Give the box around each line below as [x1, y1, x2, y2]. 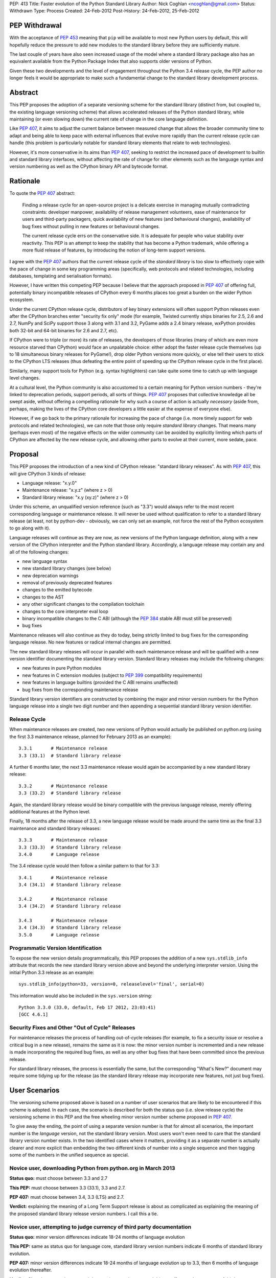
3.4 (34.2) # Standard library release [18, 903, 121, 909]
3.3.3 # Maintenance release [18, 837, 108, 843]
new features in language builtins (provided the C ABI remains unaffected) [22, 679, 178, 686]
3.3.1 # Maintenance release [18, 745, 108, 751]
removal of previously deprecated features [22, 580, 112, 586]
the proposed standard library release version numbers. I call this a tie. [9, 1211, 158, 1217]
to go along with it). [9, 525, 51, 531]
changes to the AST [22, 594, 64, 600]
